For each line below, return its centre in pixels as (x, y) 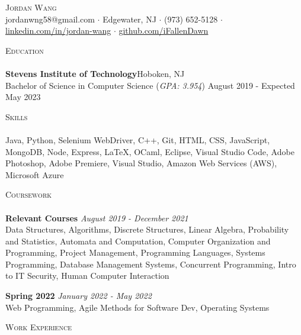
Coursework (29, 194)
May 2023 (23, 97)
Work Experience (39, 327)
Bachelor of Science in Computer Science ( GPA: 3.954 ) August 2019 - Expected (150, 85)
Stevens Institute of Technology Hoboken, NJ (95, 73)
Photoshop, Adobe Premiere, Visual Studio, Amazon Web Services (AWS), (141, 163)
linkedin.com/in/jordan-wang (58, 30)
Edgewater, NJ (129, 19)
